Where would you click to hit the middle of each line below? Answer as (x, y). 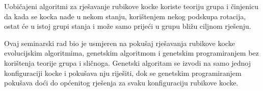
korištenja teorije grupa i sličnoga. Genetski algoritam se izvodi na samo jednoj (128, 62)
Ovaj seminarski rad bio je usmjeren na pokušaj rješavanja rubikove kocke (120, 43)
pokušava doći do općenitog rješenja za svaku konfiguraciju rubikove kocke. (121, 83)
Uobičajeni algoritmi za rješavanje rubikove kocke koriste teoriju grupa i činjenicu (131, 6)
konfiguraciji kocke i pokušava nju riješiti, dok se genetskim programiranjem (123, 73)
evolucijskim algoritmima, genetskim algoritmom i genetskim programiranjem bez (131, 53)
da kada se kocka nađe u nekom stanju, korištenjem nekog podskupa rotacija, (125, 16)
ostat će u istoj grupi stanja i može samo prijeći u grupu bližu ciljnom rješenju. (128, 26)
